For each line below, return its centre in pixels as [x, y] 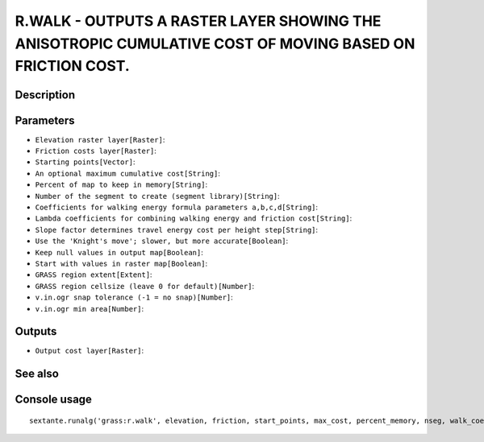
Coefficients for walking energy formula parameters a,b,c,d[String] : [177, 207]
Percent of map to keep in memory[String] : [121, 184]
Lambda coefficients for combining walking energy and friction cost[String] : [194, 218]
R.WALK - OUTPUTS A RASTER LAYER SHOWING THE [198, 21]
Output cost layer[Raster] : [90, 351]
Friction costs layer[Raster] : [96, 151]
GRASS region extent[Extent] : [94, 275]
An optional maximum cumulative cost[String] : [128, 173]
